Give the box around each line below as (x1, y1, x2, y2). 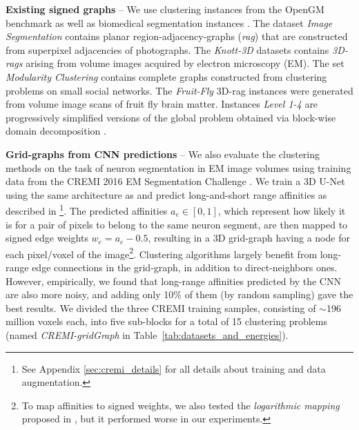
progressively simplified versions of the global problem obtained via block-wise (6, 110, 336, 124)
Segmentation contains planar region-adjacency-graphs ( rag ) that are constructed (6, 29, 348, 43)
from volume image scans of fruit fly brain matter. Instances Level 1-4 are (6, 97, 318, 111)
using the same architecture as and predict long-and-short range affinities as (6, 187, 327, 202)
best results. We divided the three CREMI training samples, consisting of (6, 300, 316, 315)
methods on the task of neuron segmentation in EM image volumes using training (6, 160, 351, 175)
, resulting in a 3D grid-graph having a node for (148, 231, 350, 245)
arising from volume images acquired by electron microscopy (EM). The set (26, 56, 345, 70)
